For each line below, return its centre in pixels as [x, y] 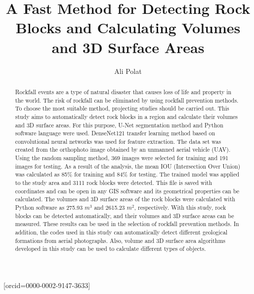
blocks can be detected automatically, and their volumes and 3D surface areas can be [125, 215]
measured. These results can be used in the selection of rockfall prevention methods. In [127, 224]
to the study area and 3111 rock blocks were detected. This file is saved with [114, 183]
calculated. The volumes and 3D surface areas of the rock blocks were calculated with [125, 199]
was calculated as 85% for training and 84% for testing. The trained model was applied [127, 174]
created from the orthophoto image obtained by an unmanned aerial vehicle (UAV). [123, 149]
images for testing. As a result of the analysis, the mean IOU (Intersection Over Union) [128, 166]
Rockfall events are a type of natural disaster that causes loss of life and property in [123, 91]
